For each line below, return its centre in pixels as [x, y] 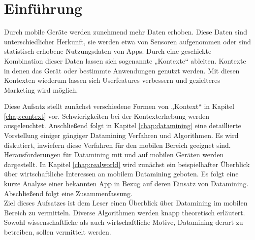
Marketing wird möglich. [41, 89]
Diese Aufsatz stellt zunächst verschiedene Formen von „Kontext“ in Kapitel [119, 106]
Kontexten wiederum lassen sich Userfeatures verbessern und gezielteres [112, 80]
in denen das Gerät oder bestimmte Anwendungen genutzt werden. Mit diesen [122, 70]
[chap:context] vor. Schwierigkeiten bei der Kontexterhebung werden [107, 116]
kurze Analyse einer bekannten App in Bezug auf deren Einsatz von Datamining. [126, 184]
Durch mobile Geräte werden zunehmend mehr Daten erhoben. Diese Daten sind [126, 32]
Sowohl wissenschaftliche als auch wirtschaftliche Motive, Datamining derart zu [124, 222]
